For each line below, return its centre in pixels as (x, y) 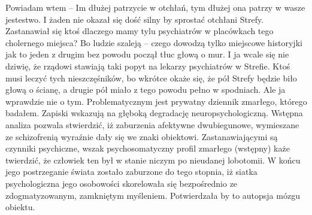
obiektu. (20, 207)
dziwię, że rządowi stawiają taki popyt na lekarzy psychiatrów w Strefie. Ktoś (148, 66)
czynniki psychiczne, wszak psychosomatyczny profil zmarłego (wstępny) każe (148, 148)
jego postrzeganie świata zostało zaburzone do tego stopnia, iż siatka (131, 172)
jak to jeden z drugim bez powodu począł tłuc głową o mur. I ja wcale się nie (147, 54)
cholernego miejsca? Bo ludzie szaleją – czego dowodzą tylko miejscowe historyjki (154, 42)
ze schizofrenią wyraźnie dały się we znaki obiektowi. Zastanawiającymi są (142, 136)
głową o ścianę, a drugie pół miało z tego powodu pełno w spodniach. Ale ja (146, 90)
